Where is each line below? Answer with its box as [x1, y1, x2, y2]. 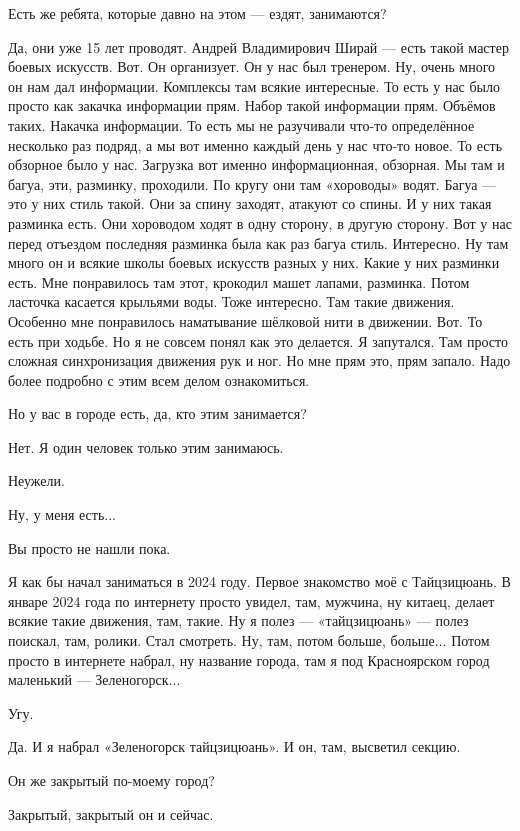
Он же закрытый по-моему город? [8, 770, 215, 790]
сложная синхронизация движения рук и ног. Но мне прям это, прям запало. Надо [8, 350, 511, 371]
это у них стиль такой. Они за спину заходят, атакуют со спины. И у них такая [8, 193, 492, 214]
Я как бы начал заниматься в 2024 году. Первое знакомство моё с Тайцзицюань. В [8, 571, 511, 592]
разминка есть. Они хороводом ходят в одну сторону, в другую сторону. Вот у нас [8, 212, 512, 233]
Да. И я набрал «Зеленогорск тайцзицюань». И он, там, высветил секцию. [8, 736, 461, 757]
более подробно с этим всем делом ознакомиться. [8, 369, 310, 390]
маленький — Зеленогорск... [8, 669, 181, 690]
